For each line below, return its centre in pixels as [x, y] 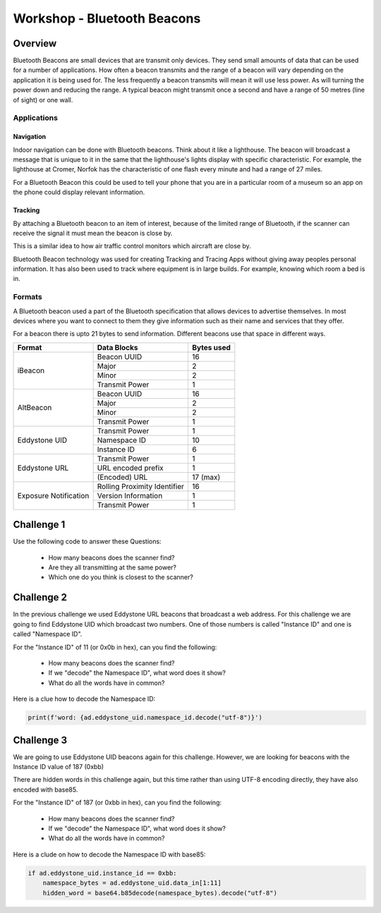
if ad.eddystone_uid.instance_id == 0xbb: [102, 873]
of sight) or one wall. [43, 99]
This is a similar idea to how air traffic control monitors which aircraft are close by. [132, 246]
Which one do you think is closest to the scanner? [121, 577]
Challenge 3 [40, 740]
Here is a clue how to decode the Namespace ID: [84, 699]
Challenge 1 [39, 525]
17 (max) [206, 477]
